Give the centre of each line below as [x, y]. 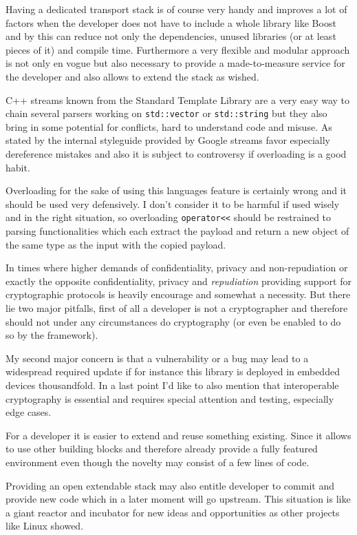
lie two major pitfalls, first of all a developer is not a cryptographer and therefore [177, 308]
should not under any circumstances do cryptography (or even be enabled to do [173, 321]
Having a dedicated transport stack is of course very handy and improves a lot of [176, 9]
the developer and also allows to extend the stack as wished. [132, 76]
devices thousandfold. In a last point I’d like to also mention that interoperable [172, 385]
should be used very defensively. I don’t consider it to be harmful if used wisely [173, 203]
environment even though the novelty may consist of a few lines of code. [158, 462]
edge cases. [29, 412]
